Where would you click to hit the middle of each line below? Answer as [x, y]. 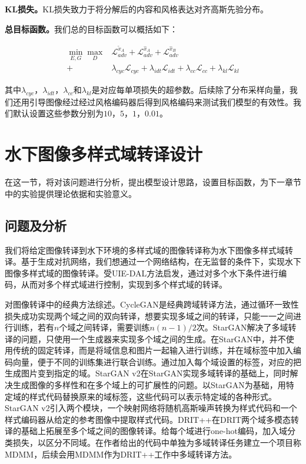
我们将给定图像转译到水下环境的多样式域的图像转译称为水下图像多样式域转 [149, 250]
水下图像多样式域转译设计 [104, 154]
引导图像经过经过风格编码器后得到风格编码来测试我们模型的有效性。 [161, 101]
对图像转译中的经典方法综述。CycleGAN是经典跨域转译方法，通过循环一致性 [152, 304]
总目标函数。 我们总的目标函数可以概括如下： [91, 29]
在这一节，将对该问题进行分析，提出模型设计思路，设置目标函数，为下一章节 [153, 182]
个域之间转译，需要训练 [104, 327]
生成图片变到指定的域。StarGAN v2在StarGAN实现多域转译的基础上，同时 [147, 373]
